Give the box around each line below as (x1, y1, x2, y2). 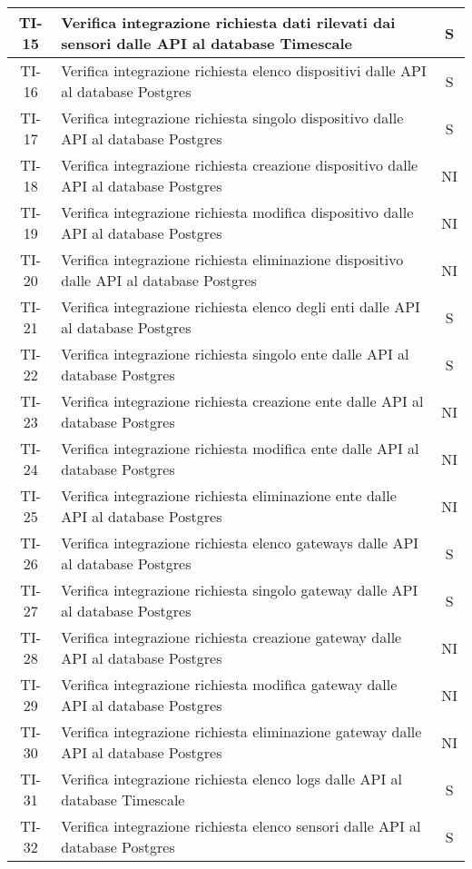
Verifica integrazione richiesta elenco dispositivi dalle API (61, 60, 427, 81)
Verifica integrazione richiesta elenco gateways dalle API (61, 532, 419, 553)
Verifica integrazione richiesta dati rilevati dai (61, 12, 396, 33)
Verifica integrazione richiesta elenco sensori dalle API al (61, 815, 421, 836)
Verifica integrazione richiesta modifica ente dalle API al (61, 438, 419, 459)
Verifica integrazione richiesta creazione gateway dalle (61, 627, 402, 647)
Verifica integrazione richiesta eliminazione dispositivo (61, 249, 404, 270)
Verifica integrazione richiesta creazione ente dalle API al (61, 390, 424, 411)
